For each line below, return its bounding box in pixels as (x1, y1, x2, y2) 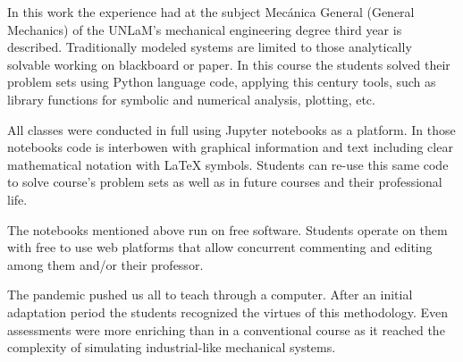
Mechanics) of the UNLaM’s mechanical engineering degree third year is (7, 20, 402, 38)
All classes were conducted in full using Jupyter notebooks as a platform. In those (7, 120, 456, 139)
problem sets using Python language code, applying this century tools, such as (7, 72, 436, 91)
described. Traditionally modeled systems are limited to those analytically (7, 38, 412, 56)
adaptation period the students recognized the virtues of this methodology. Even (7, 302, 448, 321)
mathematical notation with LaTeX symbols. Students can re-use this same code (7, 155, 449, 173)
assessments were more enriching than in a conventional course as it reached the (7, 320, 445, 339)
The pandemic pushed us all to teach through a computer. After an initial (7, 285, 413, 304)
